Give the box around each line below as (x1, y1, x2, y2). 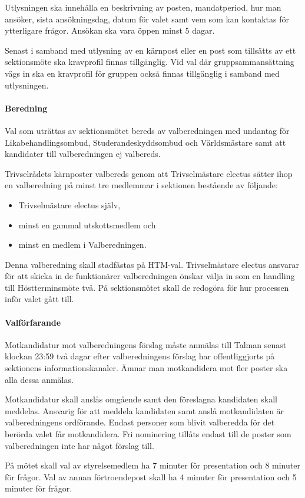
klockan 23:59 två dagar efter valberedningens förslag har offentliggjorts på (5, 350, 275, 362)
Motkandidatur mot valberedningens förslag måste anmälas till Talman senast (5, 338, 287, 350)
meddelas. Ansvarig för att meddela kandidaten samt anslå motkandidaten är (5, 404, 284, 417)
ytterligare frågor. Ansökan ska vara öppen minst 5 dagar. (5, 24, 215, 37)
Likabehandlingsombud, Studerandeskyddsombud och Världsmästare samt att (5, 136, 286, 148)
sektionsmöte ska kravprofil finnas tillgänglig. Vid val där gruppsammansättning (5, 55, 294, 68)
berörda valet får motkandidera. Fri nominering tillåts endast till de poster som (5, 428, 291, 440)
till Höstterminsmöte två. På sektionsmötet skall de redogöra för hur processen (5, 281, 289, 293)
